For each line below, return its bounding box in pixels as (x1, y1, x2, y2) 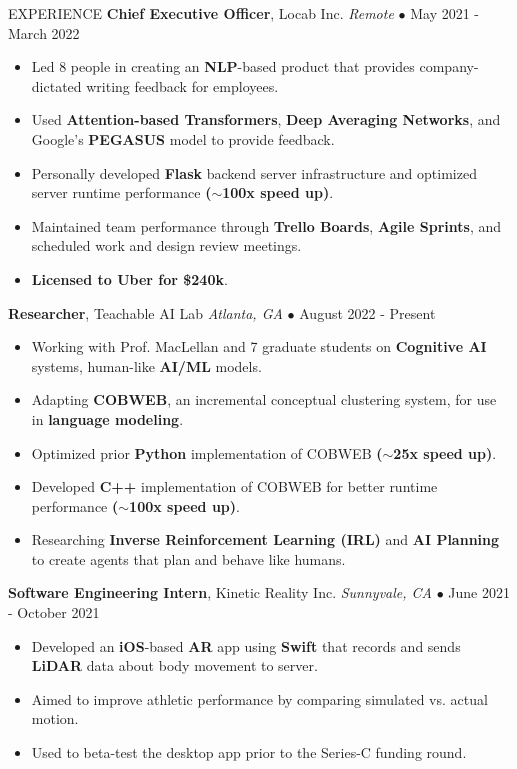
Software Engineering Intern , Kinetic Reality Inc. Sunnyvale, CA (8, 582, 432, 603)
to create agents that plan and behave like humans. (31, 548, 346, 569)
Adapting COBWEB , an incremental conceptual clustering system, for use (31, 389, 497, 410)
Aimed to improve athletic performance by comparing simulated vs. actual (31, 688, 488, 709)
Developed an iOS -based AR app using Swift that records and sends (31, 635, 461, 656)
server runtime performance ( (31, 182, 212, 203)
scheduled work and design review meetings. (31, 235, 302, 256)
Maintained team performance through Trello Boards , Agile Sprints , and (31, 215, 501, 236)
